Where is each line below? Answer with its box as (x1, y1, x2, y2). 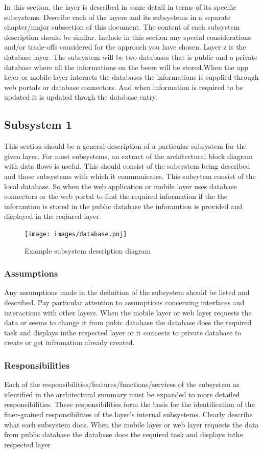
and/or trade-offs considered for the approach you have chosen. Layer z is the (4, 41, 246, 52)
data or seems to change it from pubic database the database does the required (4, 317, 252, 328)
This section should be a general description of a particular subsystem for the (4, 141, 247, 151)
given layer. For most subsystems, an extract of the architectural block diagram (4, 150, 253, 161)
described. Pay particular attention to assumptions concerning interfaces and (4, 297, 245, 307)
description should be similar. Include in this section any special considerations (4, 31, 251, 42)
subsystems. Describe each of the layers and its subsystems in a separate (4, 11, 231, 22)
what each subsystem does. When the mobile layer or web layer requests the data (4, 419, 259, 429)
